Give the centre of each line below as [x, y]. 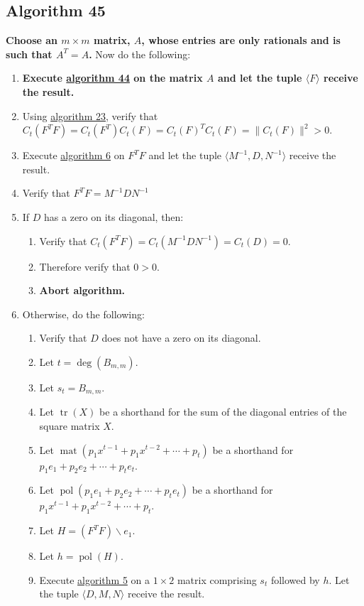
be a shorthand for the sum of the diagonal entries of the [223, 412]
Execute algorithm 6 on [73, 155]
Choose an [32, 40]
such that [29, 54]
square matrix [70, 425]
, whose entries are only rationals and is [241, 40]
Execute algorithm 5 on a [94, 579]
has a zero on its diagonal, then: [114, 216]
